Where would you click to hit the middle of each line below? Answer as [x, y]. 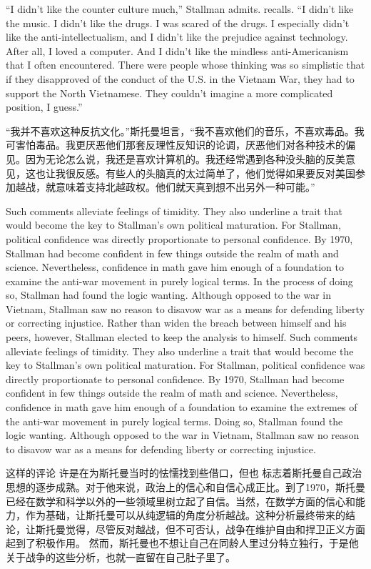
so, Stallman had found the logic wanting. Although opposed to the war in [169, 295]
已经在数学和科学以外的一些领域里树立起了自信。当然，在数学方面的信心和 [181, 501]
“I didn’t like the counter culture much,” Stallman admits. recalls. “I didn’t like [180, 9]
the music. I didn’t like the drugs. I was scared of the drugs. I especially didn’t [178, 23]
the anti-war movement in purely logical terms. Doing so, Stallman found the [174, 421]
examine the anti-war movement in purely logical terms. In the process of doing [179, 281]
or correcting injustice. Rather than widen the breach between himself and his [176, 323]
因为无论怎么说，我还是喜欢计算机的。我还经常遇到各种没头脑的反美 [185, 158]
